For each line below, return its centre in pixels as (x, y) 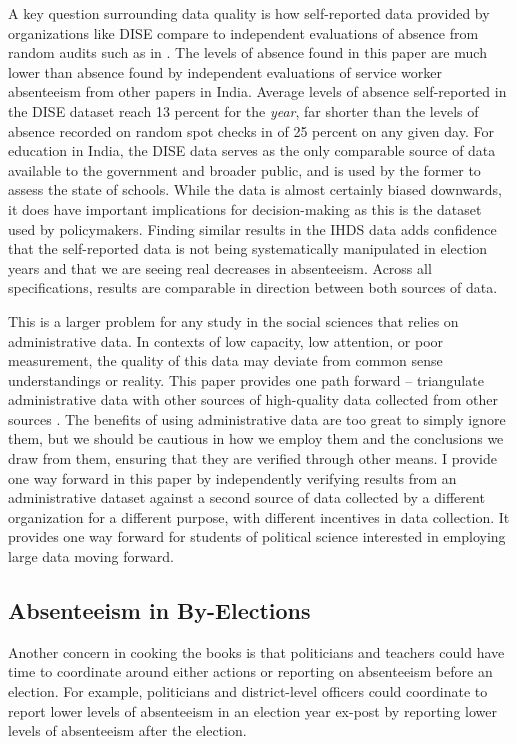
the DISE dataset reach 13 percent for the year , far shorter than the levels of (243, 110)
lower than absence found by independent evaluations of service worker (225, 71)
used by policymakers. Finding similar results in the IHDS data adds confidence (252, 228)
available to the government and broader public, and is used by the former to (244, 169)
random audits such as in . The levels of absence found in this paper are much (247, 52)
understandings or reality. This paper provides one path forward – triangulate (246, 379)
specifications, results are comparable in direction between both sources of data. (253, 287)
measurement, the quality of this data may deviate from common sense (225, 360)
